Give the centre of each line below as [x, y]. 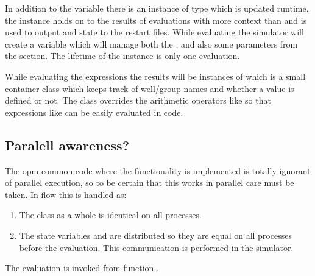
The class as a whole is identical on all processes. [110, 215]
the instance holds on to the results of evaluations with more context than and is [156, 20]
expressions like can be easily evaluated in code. [94, 112]
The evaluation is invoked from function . [82, 268]
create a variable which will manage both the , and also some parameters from [151, 44]
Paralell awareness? [67, 145]
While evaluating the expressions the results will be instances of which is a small [155, 76]
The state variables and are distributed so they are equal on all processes [155, 235]
